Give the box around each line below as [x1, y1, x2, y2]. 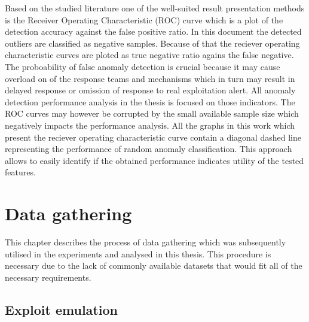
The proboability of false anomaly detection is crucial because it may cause [5, 60, 280, 72]
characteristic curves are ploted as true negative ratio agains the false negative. [5, 48, 294, 61]
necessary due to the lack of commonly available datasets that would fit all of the [5, 259, 302, 272]
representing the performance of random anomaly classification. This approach [5, 142, 292, 155]
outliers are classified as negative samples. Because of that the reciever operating [5, 37, 300, 49]
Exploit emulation [5, 300, 118, 318]
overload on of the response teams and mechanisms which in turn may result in [5, 72, 295, 84]
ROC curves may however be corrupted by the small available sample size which [5, 107, 299, 120]
